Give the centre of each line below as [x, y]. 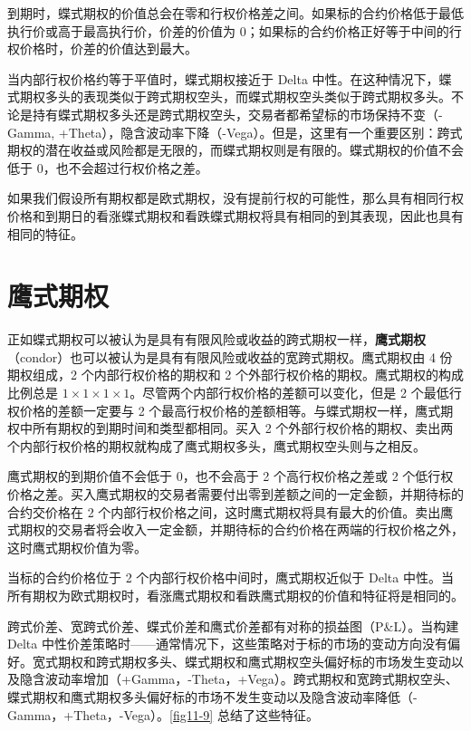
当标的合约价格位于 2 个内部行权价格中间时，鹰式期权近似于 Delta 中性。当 [231, 577]
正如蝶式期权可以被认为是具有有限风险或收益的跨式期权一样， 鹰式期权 [216, 339]
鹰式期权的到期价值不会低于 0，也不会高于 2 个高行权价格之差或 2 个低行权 [231, 476]
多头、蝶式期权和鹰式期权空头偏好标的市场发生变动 [298, 661]
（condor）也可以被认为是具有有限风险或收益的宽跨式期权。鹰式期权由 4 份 [230, 356]
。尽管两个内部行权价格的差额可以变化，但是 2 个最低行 [296, 393]
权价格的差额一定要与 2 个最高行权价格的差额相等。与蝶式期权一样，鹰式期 [231, 410]
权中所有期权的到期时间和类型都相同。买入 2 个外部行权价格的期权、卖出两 [231, 428]
